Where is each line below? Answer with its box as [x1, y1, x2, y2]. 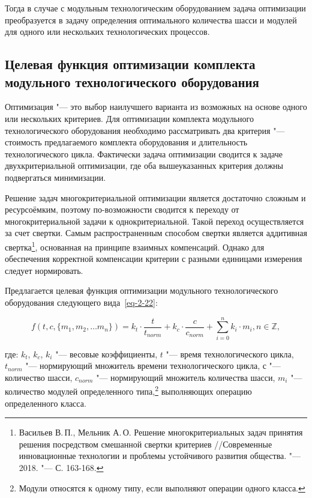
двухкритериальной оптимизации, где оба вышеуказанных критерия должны [5, 159, 283, 172]
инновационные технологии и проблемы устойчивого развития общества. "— [19, 449, 301, 462]
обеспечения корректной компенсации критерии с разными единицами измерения [5, 252, 302, 265]
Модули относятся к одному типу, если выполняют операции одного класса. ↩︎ [19, 481, 305, 494]
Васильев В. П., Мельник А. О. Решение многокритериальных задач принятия [19, 426, 303, 439]
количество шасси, [5, 371, 73, 383]
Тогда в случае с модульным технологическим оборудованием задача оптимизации [5, 2, 306, 14]
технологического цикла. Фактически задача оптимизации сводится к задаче [5, 147, 283, 160]
